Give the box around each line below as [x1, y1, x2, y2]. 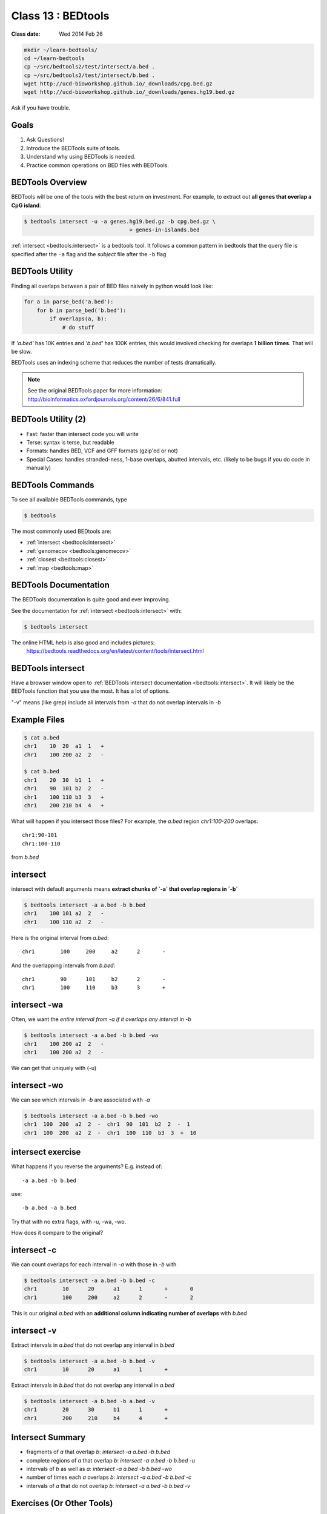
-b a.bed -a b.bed [22, 1205, 77, 1211]
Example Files [11, 715, 65, 725]
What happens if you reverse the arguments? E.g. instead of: [11, 1163, 163, 1170]
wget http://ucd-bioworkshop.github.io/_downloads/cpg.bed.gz [24, 81, 213, 87]
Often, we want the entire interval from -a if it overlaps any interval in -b [11, 1016, 192, 1023]
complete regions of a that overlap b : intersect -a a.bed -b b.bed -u [26, 1456, 196, 1464]
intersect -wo [11, 1080, 64, 1090]
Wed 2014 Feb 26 [59, 30, 103, 38]
